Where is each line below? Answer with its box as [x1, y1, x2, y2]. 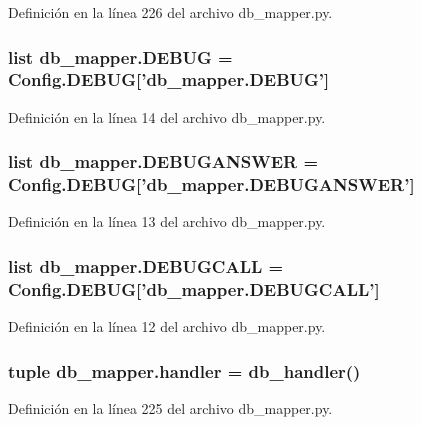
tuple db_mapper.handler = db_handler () [8, 358, 361, 383]
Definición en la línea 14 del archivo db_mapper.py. [8, 106, 326, 127]
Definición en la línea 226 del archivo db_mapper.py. [8, 2, 333, 22]
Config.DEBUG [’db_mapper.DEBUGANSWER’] [8, 172, 415, 197]
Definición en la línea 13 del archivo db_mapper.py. [8, 211, 326, 232]
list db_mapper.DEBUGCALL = [8, 253, 284, 278]
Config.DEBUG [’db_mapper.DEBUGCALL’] [8, 276, 380, 301]
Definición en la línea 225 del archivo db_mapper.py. [8, 398, 333, 419]
